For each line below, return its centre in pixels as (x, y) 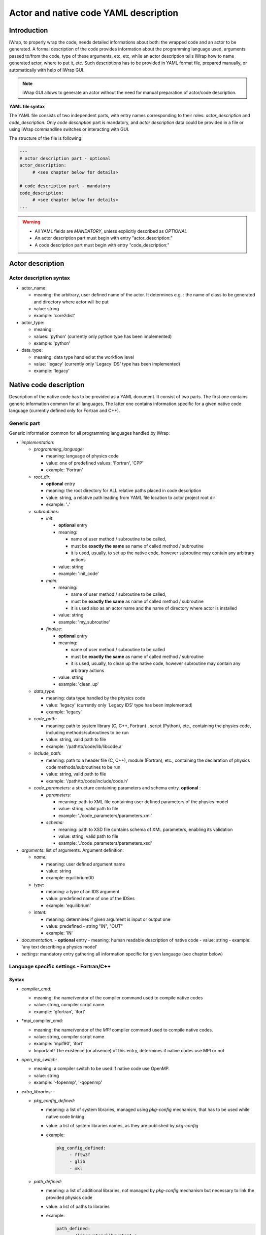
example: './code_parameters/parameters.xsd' (105, 843)
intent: (40, 912)
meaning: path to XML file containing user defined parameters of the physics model (143, 802)
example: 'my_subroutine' (84, 622)
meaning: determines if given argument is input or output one (108, 919)
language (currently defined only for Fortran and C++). (65, 411)
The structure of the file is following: (46, 138)
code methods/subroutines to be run (83, 767)
